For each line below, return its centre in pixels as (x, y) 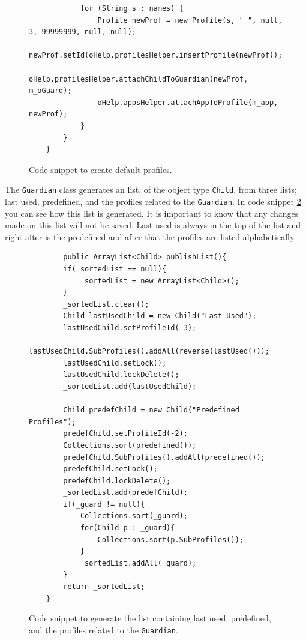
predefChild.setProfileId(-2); (125, 434)
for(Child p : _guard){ (127, 528)
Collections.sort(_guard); (134, 516)
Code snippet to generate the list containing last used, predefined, (150, 618)
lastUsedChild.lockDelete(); (121, 375)
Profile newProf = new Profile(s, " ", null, (190, 20)
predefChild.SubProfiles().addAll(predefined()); (164, 457)
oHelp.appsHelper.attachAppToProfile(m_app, (188, 102)
